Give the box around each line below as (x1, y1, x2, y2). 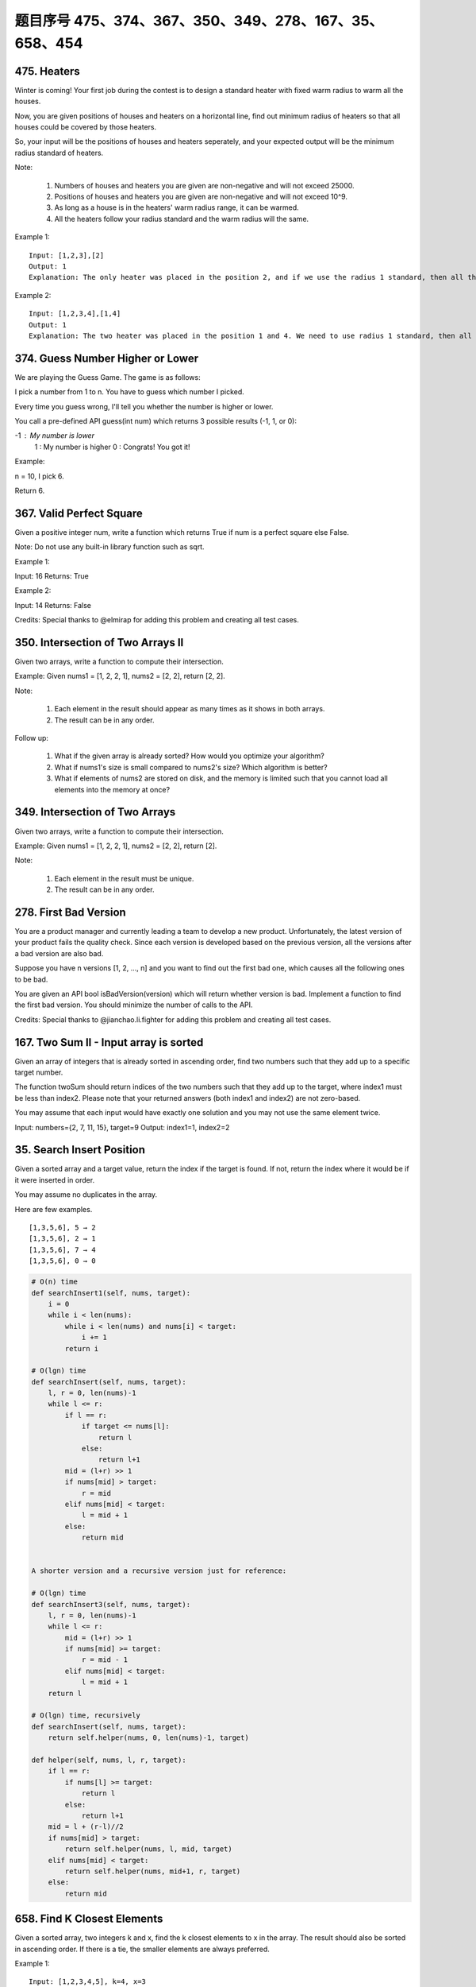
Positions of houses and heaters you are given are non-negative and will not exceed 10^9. (54, 192, 348, 201)
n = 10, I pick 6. (14, 471, 65, 481)
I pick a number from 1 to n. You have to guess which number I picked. (14, 387, 245, 397)
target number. (14, 1067, 63, 1077)
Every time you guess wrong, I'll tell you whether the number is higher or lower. (14, 401, 274, 411)
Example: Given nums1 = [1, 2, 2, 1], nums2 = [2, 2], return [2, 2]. (14, 672, 225, 681)
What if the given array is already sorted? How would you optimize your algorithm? (54, 751, 325, 761)
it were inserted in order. (14, 1175, 95, 1184)
